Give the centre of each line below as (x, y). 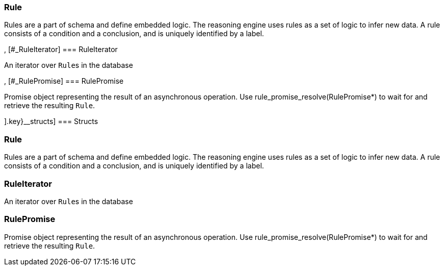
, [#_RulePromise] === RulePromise (64, 81)
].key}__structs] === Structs (51, 121)
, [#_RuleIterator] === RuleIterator (61, 50)
